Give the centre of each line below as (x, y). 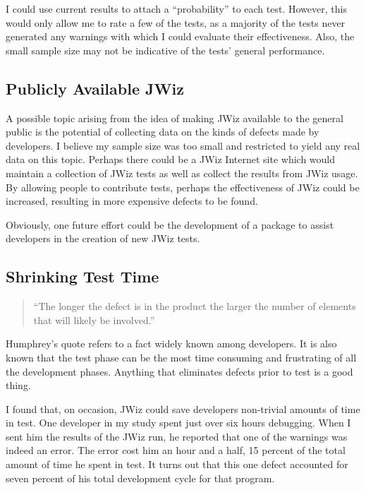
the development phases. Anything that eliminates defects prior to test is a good (179, 371)
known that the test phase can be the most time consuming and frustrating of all (181, 357)
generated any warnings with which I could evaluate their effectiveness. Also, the (180, 36)
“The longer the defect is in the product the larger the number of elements (195, 306)
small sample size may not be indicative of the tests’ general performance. (165, 50)
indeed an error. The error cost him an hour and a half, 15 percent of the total (176, 450)
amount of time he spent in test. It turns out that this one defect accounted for (177, 464)
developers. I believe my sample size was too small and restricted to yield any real (183, 145)
